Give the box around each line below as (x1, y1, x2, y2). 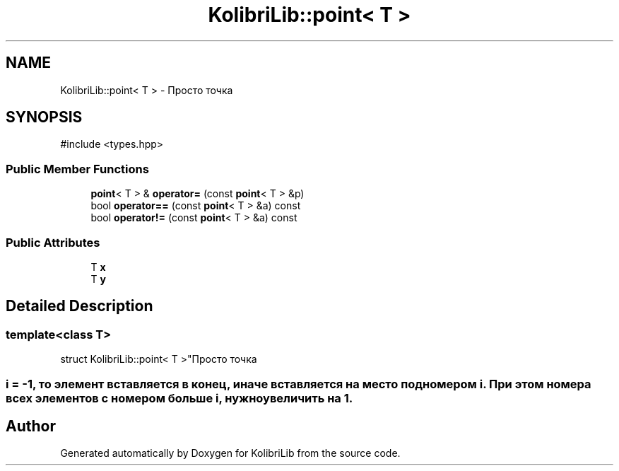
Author (6, 417, 56, 435)
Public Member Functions (6, 161, 149, 176)
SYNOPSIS (6, 108, 83, 127)
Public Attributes (6, 235, 100, 250)
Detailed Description (6, 297, 153, 315)
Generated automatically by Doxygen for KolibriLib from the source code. (60, 447, 401, 460)
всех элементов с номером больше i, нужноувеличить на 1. (6, 390, 353, 405)
